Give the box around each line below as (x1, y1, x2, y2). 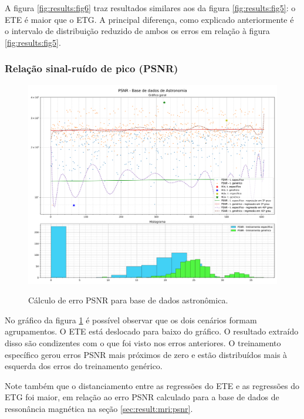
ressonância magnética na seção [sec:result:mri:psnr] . (5, 403, 193, 415)
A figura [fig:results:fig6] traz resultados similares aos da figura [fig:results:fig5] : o (5, 2, 296, 13)
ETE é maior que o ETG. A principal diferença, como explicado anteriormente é (5, 13, 294, 25)
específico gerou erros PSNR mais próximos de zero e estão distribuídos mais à (5, 348, 288, 360)
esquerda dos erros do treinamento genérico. (5, 360, 163, 372)
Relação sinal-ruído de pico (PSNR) (5, 61, 178, 76)
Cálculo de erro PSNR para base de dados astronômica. (28, 294, 228, 306)
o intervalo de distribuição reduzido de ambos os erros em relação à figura (5, 25, 270, 37)
